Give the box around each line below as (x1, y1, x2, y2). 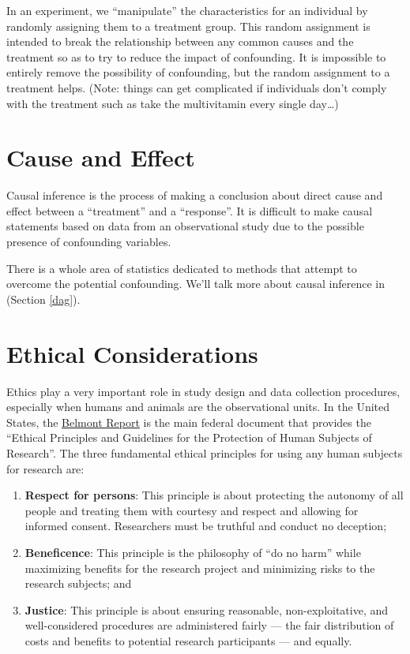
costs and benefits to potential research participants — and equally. (24, 632, 352, 648)
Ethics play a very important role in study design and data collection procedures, (6, 383, 401, 399)
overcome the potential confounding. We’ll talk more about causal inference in (6, 275, 385, 292)
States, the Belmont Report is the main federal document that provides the (6, 413, 371, 430)
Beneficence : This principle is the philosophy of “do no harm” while (24, 544, 361, 560)
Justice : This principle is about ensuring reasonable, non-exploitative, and (24, 601, 389, 618)
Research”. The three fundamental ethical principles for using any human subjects (6, 444, 403, 461)
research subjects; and (24, 575, 132, 592)
